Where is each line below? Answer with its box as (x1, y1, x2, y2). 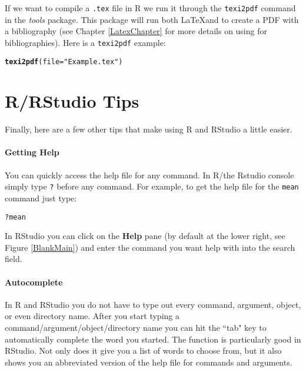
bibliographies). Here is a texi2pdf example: (5, 36, 166, 48)
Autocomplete (5, 275, 63, 288)
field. (5, 253, 22, 265)
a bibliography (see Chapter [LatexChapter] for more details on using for (5, 25, 267, 37)
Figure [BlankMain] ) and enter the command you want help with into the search (5, 241, 295, 253)
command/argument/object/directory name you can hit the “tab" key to (5, 321, 267, 333)
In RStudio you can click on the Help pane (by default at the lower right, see (5, 230, 285, 242)
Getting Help (5, 146, 59, 158)
